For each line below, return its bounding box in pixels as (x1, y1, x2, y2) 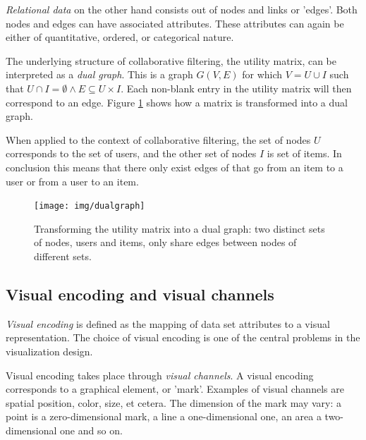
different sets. (34, 248, 92, 263)
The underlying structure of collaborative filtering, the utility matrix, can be (6, 53, 336, 68)
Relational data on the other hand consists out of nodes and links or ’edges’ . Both (6, 2, 358, 16)
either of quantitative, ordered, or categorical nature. (6, 30, 234, 44)
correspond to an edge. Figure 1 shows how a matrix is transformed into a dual (6, 94, 348, 109)
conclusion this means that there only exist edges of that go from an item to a (6, 159, 343, 174)
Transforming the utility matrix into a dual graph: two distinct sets (34, 221, 325, 236)
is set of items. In (267, 146, 342, 161)
